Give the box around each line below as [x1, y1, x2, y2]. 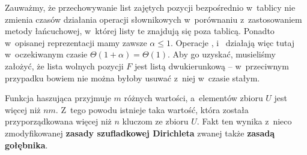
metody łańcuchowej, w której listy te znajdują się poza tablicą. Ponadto [5, 25, 275, 37]
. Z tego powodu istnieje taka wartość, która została [55, 103, 249, 116]
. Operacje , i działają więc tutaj [170, 36, 295, 48]
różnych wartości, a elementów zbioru [124, 92, 263, 104]
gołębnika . [5, 138, 48, 151]
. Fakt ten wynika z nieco [196, 115, 292, 127]
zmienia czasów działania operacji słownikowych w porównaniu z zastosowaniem [5, 13, 302, 25]
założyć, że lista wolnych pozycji [5, 59, 124, 72]
